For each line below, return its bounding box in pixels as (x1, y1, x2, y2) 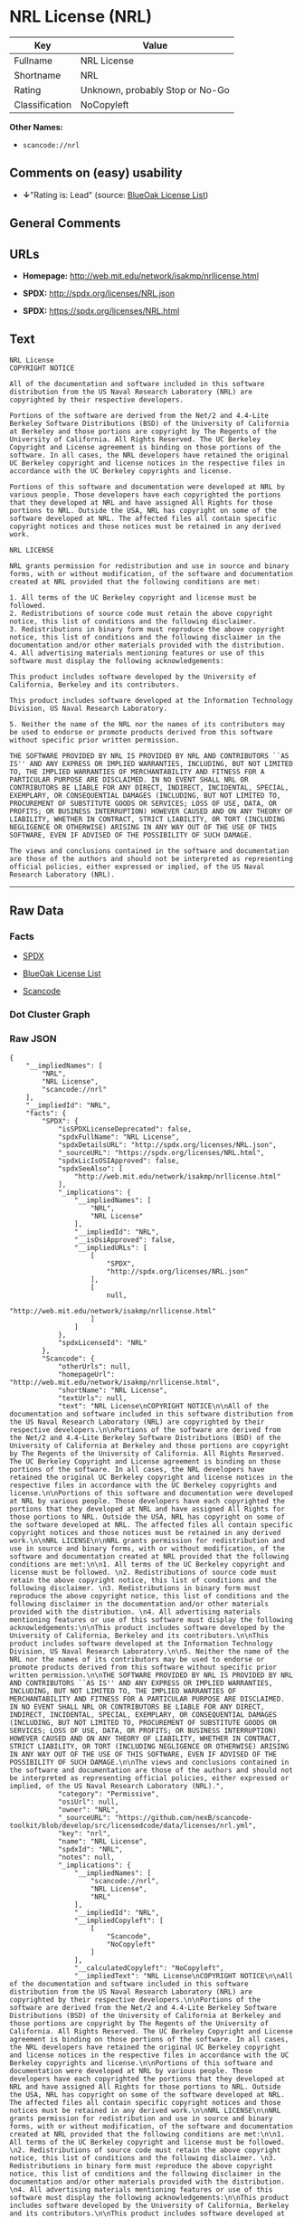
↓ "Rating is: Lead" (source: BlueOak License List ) (22, 189, 209, 200)
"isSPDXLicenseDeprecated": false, (57, 1124, 193, 1133)
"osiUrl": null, (57, 1797, 119, 1806)
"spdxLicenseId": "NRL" (57, 1338, 147, 1347)
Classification (14, 98, 72, 110)
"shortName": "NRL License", (57, 1386, 168, 1395)
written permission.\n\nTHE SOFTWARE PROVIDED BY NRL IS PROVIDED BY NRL (9, 1671, 294, 1680)
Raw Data (9, 903, 65, 919)
